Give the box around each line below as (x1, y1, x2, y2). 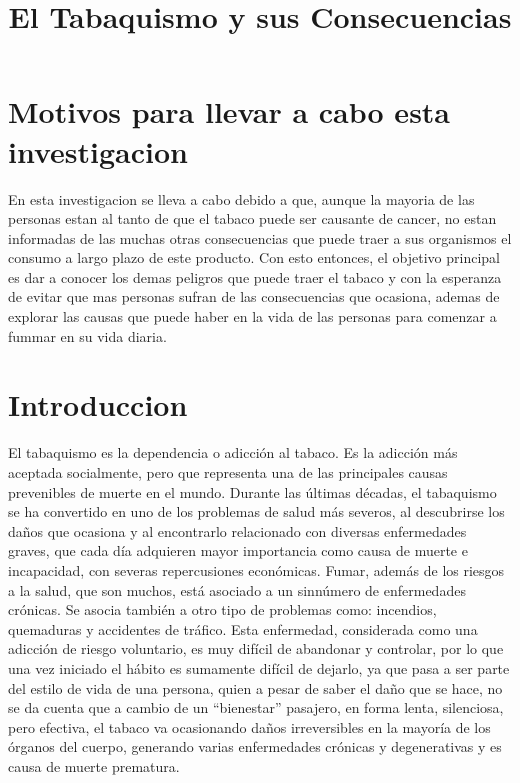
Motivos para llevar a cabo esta (8, 91, 451, 132)
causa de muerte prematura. (8, 755, 180, 776)
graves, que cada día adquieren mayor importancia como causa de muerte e (8, 540, 468, 561)
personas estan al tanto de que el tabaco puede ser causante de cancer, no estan (8, 208, 497, 229)
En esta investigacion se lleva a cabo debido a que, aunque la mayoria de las (8, 188, 475, 209)
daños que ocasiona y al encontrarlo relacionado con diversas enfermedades (8, 520, 467, 541)
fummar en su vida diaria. (8, 325, 167, 346)
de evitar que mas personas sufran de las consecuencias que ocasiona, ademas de (8, 286, 500, 307)
